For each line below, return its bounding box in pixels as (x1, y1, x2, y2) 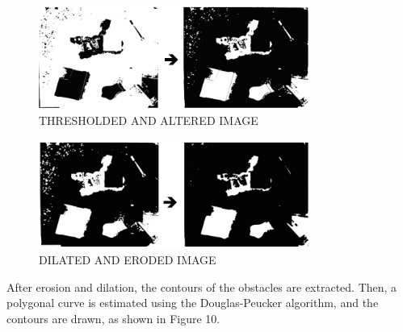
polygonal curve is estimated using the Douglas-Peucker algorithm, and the (6, 294, 379, 311)
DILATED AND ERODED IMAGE (39, 251, 216, 268)
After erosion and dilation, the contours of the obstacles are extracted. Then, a (6, 278, 397, 295)
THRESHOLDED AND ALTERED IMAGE (39, 112, 258, 129)
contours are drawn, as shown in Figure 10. (6, 309, 220, 326)
